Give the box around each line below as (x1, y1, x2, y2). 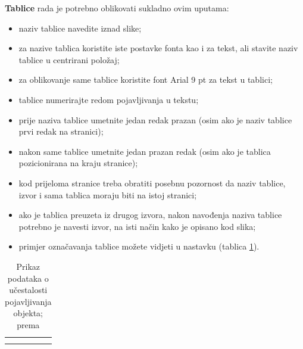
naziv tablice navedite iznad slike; (18, 21, 142, 34)
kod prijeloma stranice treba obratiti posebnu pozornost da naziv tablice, (18, 176, 286, 189)
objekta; (13, 307, 43, 319)
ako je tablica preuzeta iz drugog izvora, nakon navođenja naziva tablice (18, 208, 282, 221)
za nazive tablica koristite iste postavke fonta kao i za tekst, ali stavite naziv (18, 42, 298, 54)
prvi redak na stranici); (18, 125, 104, 138)
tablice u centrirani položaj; (18, 53, 120, 66)
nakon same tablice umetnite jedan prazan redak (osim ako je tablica (18, 145, 271, 157)
